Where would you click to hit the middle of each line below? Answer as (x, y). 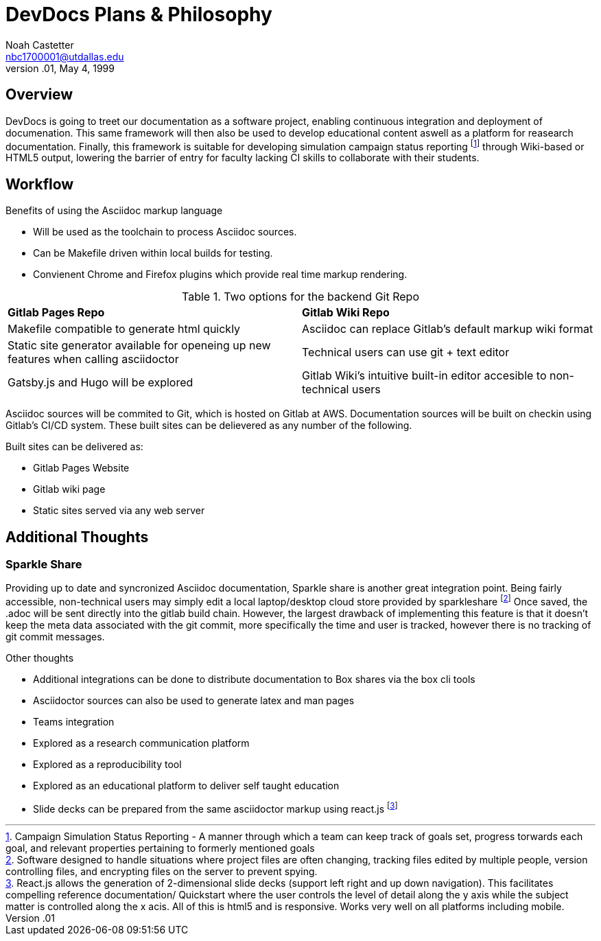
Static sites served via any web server (119, 511)
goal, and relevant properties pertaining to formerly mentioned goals (160, 848)
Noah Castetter (40, 45)
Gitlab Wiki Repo (346, 313)
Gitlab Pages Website (81, 468)
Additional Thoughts (77, 537)
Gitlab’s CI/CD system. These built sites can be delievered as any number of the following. (209, 426)
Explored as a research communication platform (141, 743)
